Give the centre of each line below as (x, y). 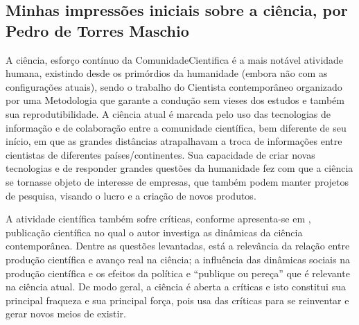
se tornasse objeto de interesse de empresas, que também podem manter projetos (177, 181)
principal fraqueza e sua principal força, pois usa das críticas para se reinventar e (177, 300)
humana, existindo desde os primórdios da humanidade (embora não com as (167, 73)
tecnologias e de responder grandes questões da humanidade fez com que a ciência (179, 168)
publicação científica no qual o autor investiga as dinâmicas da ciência (154, 232)
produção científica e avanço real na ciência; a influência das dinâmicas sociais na (178, 259)
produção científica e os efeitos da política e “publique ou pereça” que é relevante (178, 273)
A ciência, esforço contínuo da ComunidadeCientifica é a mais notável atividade (175, 59)
